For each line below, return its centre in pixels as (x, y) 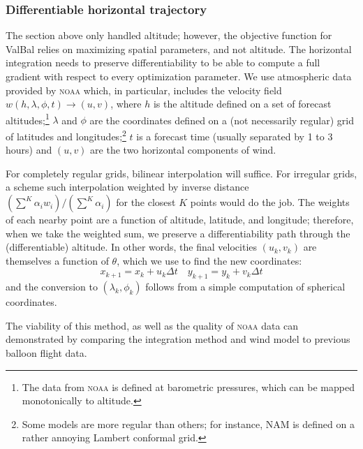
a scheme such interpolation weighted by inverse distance (127, 187)
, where (126, 104)
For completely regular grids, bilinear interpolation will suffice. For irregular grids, (181, 173)
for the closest (146, 202)
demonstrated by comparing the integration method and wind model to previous (178, 339)
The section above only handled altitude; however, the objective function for (169, 35)
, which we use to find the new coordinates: (209, 260)
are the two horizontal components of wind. (183, 150)
